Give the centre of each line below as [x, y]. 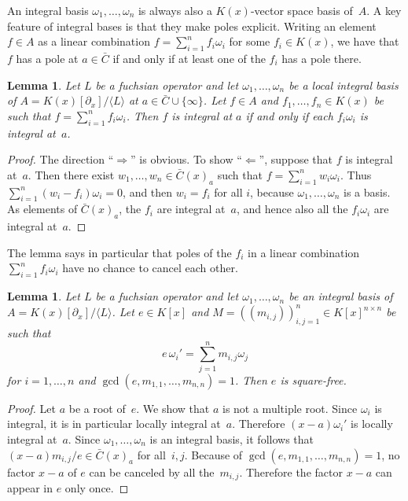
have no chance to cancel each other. [150, 268]
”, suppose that [296, 159]
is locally [372, 424]
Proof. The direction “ [61, 159]
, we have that [365, 41]
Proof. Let [31, 408]
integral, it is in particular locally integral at [114, 424]
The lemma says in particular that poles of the [119, 252]
